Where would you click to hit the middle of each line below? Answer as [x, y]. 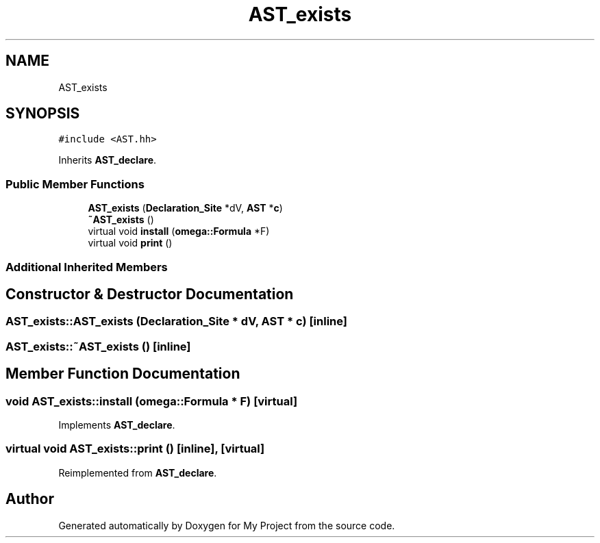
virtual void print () [130, 243]
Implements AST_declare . [117, 425]
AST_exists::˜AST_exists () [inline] [98, 346]
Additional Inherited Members [87, 267]
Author [30, 499]
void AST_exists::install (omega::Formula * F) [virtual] [152, 401]
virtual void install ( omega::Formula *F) [179, 231]
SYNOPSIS [43, 114]
